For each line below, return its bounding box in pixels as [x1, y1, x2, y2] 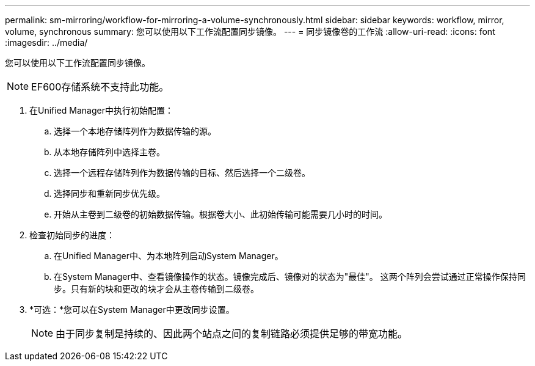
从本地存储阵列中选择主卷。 [54, 147, 165, 157]
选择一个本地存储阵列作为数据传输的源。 [54, 126, 216, 136]
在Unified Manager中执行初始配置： [29, 105, 173, 115]
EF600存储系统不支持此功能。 [31, 81, 169, 93]
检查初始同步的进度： [29, 230, 115, 240]
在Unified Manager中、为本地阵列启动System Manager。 [54, 251, 283, 261]
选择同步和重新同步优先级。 [54, 188, 165, 199]
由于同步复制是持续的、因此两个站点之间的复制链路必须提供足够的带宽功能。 [56, 328, 408, 340]
